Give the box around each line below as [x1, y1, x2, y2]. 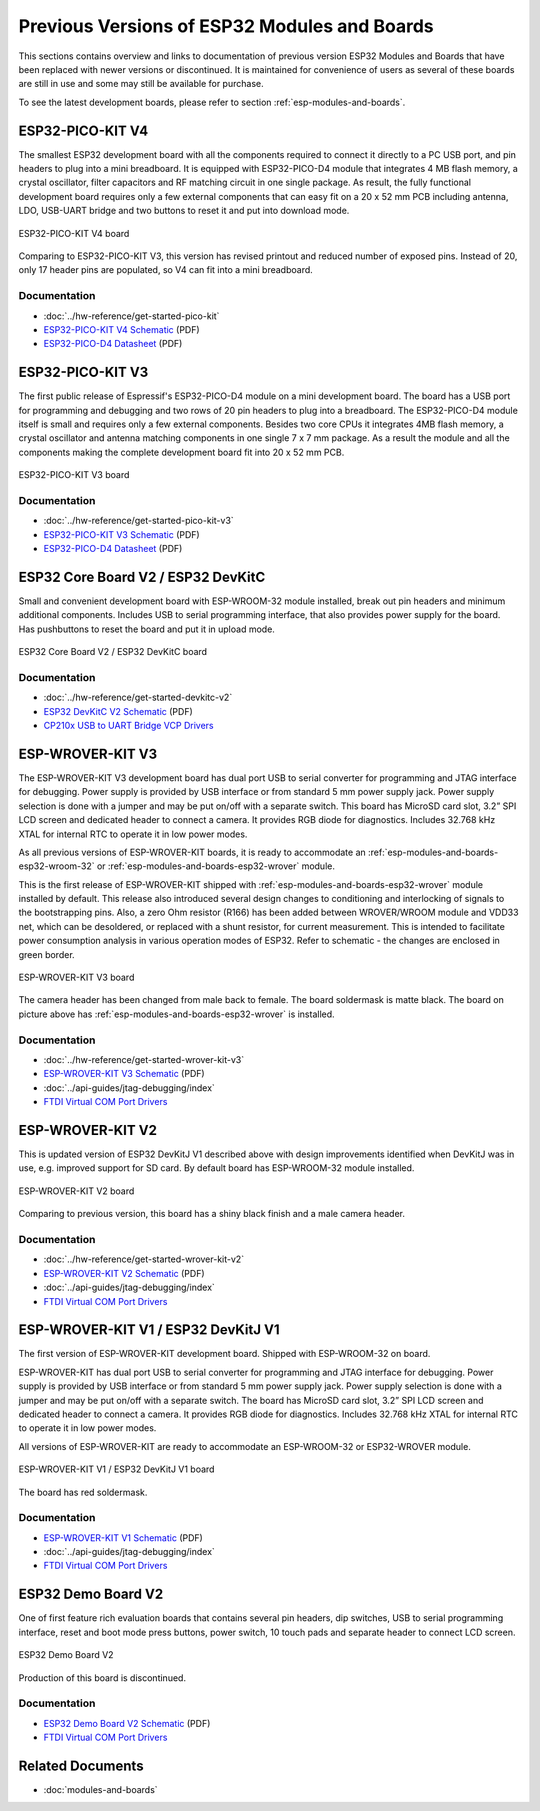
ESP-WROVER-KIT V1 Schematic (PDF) [43, 1531, 204, 1544]
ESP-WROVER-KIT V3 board [18, 971, 135, 984]
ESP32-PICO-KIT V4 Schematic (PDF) [43, 323, 200, 335]
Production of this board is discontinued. [18, 1671, 187, 1684]
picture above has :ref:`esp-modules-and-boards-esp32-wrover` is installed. [18, 1008, 335, 1020]
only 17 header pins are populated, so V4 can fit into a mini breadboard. [18, 264, 314, 276]
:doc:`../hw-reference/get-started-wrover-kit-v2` [43, 1253, 245, 1265]
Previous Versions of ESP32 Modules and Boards [18, 15, 434, 37]
